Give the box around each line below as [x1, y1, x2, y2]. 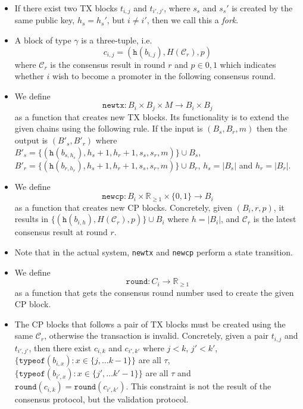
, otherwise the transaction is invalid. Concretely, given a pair [44, 329, 269, 342]
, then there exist [29, 341, 92, 354]
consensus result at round [14, 226, 108, 238]
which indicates [220, 58, 276, 70]
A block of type [14, 34, 71, 46]
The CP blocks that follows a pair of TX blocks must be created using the [14, 317, 286, 330]
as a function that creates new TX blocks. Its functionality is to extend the [14, 110, 289, 123]
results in [14, 213, 48, 225]
